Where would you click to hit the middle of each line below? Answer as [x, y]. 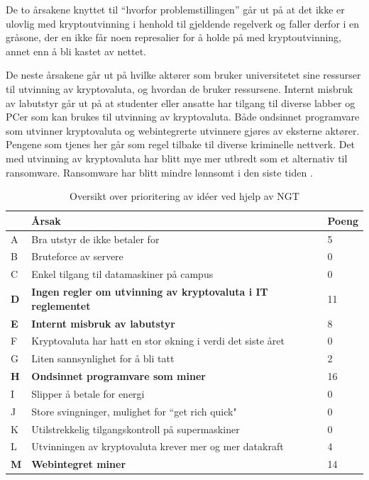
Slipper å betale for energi [88, 393]
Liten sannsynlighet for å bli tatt [103, 358]
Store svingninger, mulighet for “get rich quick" [134, 411]
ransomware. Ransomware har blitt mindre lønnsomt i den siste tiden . [159, 172]
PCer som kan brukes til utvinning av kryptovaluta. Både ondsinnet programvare [183, 117]
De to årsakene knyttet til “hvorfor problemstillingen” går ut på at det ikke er [175, 9]
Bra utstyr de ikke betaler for [95, 239]
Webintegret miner [79, 464]
